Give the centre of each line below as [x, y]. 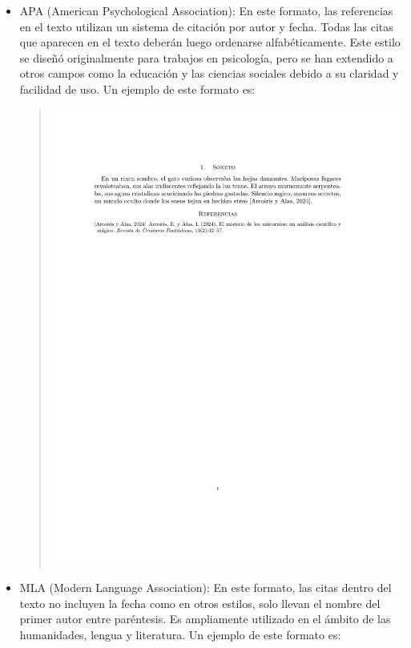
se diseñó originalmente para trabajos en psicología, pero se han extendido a [206, 57]
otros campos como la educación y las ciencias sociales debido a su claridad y [209, 73]
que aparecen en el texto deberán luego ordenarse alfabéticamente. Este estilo [210, 42]
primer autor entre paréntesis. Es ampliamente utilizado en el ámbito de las [205, 619]
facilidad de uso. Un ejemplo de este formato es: [137, 89]
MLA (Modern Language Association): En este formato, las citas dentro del [205, 588]
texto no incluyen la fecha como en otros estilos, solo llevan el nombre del [200, 603]
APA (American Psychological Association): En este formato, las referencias [206, 10]
